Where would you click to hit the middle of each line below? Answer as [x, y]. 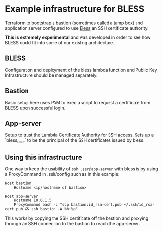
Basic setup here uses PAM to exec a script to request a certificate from [78, 102]
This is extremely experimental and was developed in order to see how [78, 37]
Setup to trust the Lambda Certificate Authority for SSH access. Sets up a [79, 135]
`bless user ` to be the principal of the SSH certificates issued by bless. [75, 141]
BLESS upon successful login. [35, 108]
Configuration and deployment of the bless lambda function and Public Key [81, 70]
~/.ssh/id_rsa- [139, 205]
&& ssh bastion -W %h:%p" [51, 209]
